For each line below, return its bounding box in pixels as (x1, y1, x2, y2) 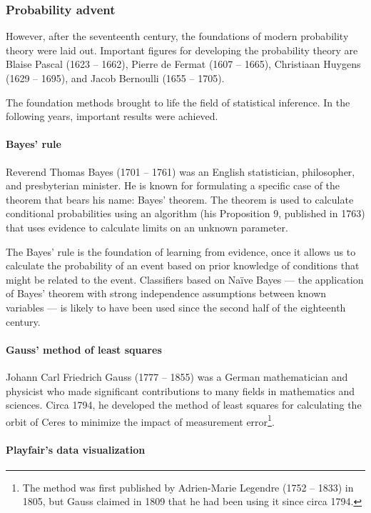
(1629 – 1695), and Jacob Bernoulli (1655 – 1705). (6, 71, 225, 85)
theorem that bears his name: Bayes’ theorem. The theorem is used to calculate (6, 191, 354, 206)
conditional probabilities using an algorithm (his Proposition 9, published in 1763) (6, 206, 365, 221)
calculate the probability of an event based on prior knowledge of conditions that (6, 258, 360, 273)
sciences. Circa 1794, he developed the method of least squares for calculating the (6, 397, 362, 412)
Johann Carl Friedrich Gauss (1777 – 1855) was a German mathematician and (6, 369, 348, 384)
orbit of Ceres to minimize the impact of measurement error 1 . (6, 412, 275, 429)
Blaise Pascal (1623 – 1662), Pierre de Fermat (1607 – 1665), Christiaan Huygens (6, 56, 361, 71)
